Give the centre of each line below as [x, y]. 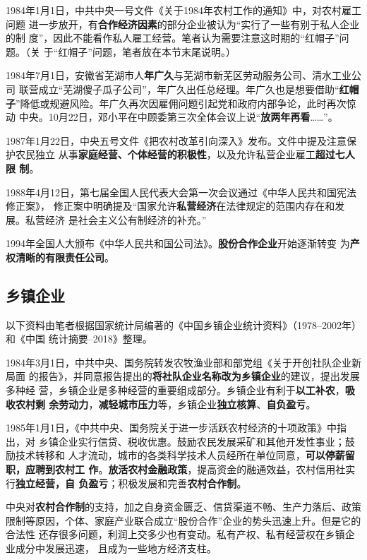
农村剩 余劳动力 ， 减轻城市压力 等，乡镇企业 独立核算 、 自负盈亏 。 [166, 404]
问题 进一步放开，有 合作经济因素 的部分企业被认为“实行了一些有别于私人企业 [183, 24]
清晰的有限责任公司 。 [65, 257]
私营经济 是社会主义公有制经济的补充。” [116, 219]
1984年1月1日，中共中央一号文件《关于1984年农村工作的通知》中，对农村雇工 [183, 10]
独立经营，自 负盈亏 [62, 483]
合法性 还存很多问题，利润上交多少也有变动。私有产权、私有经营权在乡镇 [175, 534]
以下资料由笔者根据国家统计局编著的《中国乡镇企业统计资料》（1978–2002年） [183, 324]
